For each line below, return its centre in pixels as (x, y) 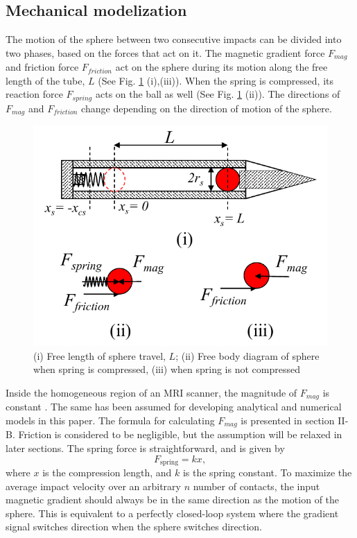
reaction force (34, 94)
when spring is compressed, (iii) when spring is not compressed (167, 369)
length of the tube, (45, 80)
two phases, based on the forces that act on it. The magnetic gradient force (165, 52)
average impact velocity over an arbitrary (93, 486)
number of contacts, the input (256, 486)
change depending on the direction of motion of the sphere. (207, 108)
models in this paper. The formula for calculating (110, 420)
